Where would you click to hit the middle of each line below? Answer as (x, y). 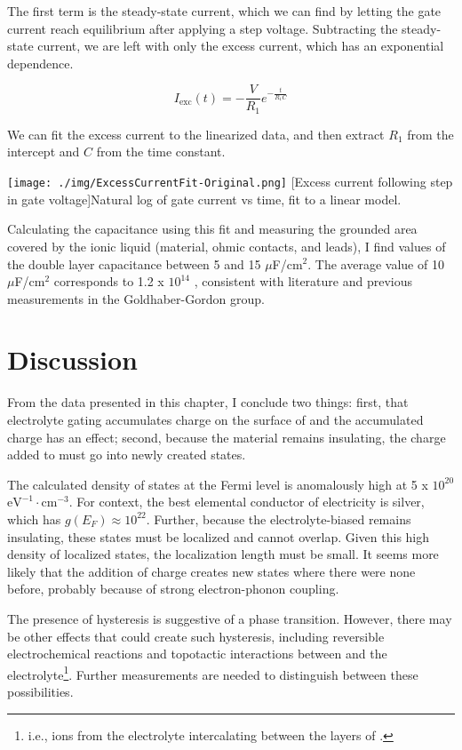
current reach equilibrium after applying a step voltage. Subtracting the (203, 28)
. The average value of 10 (376, 263)
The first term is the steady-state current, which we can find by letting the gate (224, 11)
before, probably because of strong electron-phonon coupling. (173, 589)
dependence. (40, 63)
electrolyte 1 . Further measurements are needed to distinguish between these (213, 673)
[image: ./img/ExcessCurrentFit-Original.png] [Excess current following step (230, 182)
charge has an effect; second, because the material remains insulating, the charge (227, 437)
